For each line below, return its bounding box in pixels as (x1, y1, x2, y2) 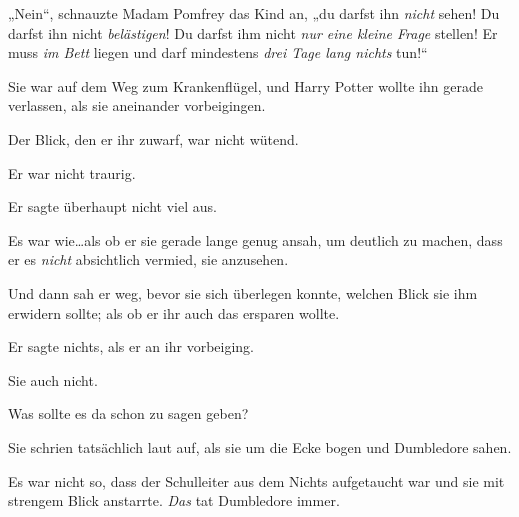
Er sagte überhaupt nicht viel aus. (8, 196, 217, 217)
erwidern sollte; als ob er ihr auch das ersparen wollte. (8, 302, 340, 323)
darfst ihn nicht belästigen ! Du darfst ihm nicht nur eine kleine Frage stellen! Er (8, 22, 498, 43)
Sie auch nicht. (8, 369, 98, 390)
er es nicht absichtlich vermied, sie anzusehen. (8, 249, 289, 270)
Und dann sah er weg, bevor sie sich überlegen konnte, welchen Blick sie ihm (8, 282, 478, 303)
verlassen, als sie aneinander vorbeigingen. (8, 95, 266, 116)
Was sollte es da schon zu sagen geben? (8, 403, 249, 424)
